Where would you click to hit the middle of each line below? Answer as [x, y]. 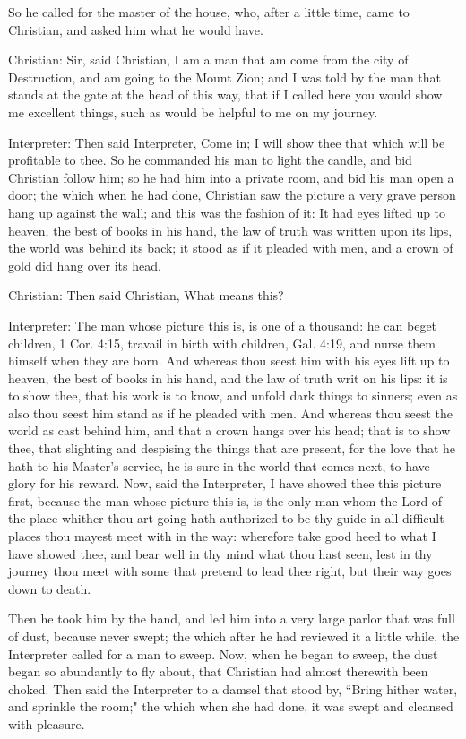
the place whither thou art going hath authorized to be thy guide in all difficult [226, 518]
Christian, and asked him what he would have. [136, 29]
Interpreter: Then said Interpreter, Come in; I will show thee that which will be [227, 142]
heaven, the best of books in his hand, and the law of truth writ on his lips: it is [228, 378]
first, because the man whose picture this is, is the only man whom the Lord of [225, 500]
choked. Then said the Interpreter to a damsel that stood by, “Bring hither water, [233, 688]
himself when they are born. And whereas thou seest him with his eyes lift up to [229, 361]
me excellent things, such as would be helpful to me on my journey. [193, 112]
